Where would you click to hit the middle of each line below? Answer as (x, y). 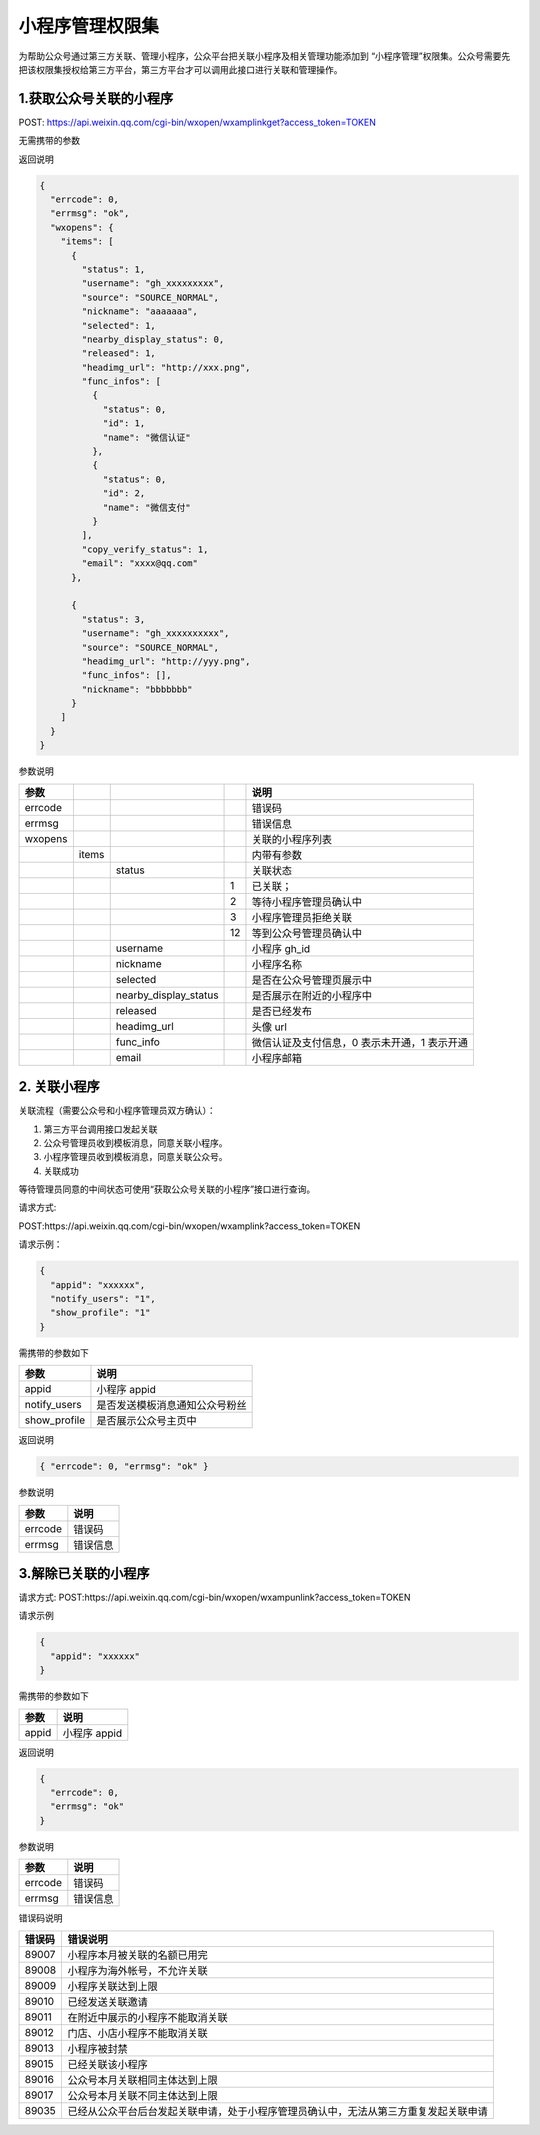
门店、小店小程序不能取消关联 (138, 2033)
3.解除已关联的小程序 (84, 1573)
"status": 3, (113, 619)
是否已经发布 (281, 1011)
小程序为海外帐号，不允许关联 (138, 1970)
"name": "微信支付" (147, 507)
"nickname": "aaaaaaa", (140, 311)
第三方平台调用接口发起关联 (100, 1129)
